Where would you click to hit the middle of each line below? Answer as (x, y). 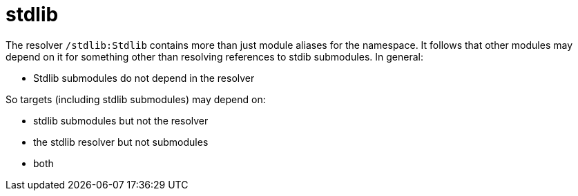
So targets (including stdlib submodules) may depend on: (136, 99)
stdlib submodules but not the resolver (121, 120)
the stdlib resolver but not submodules (121, 142)
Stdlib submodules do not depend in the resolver (144, 78)
